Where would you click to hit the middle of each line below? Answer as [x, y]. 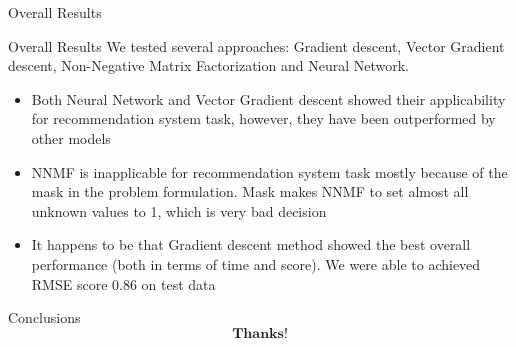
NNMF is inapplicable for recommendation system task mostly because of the [269, 171]
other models [71, 137]
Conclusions [44, 317]
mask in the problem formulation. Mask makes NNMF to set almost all [250, 191]
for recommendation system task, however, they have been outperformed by [263, 118]
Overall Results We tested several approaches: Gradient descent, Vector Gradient [256, 45]
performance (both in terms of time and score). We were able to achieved [256, 263]
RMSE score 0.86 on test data [123, 283]
